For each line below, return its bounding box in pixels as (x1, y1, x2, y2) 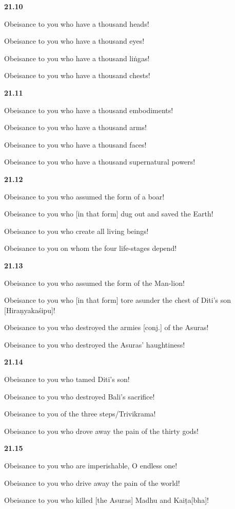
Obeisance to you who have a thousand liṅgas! (4, 52, 150, 63)
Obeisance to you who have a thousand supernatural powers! (4, 156, 195, 167)
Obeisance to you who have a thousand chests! (4, 70, 150, 81)
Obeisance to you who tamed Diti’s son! (4, 374, 130, 385)
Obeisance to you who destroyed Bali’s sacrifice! (4, 391, 155, 402)
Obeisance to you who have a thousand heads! (4, 18, 149, 29)
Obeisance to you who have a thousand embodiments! (4, 104, 173, 115)
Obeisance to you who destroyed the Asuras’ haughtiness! (4, 339, 185, 350)
